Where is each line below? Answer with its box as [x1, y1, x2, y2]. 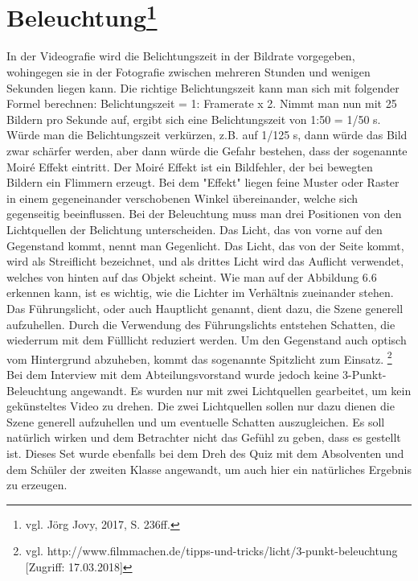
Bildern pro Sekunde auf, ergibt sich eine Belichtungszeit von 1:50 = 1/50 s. [6, 110, 381, 127]
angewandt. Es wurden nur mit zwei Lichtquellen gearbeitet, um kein [70, 381, 412, 398]
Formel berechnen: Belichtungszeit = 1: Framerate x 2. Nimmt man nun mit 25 [6, 95, 397, 112]
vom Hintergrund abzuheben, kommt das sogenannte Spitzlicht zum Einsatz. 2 [6, 348, 392, 367]
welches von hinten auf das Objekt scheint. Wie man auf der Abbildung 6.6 [6, 268, 377, 285]
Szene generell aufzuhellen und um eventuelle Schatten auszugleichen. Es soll [6, 413, 385, 430]
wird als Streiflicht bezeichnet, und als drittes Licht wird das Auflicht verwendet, [6, 253, 404, 270]
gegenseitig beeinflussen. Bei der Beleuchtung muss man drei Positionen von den [6, 205, 402, 222]
